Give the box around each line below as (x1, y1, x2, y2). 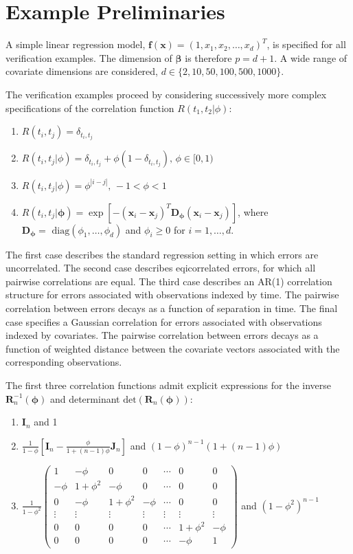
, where (238, 204, 269, 219)
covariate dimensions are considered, (5, 64, 158, 78)
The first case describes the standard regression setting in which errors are (5, 247, 319, 261)
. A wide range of (274, 50, 348, 65)
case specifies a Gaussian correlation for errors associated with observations (5, 314, 322, 329)
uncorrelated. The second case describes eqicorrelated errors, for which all (5, 261, 316, 275)
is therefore (185, 50, 232, 65)
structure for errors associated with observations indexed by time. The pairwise (5, 287, 339, 302)
